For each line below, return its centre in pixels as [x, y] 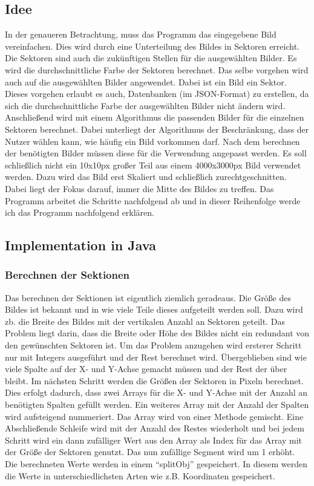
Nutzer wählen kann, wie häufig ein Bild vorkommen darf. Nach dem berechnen [152, 141]
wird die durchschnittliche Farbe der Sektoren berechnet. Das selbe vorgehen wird [157, 69]
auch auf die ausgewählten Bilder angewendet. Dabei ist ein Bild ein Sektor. [146, 82]
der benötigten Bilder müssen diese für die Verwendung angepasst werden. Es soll [156, 153]
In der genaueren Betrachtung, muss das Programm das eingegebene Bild [141, 34]
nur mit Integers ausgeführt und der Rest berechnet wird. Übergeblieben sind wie [156, 357]
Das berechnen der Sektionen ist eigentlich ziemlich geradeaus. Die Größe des [148, 297]
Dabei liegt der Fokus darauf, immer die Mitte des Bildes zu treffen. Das [139, 188]
